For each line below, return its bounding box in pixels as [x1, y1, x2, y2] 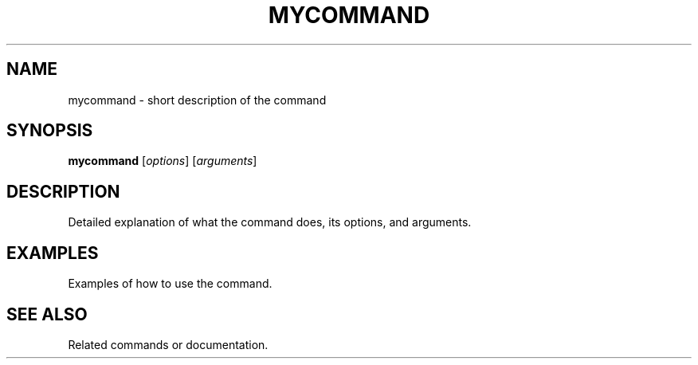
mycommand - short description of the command [68, 92, 327, 107]
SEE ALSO [6, 304, 88, 324]
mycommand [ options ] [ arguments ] [68, 154, 257, 168]
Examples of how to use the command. [68, 277, 273, 291]
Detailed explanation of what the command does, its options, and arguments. [68, 215, 472, 230]
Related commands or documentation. [68, 337, 269, 351]
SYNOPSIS [6, 120, 93, 141]
